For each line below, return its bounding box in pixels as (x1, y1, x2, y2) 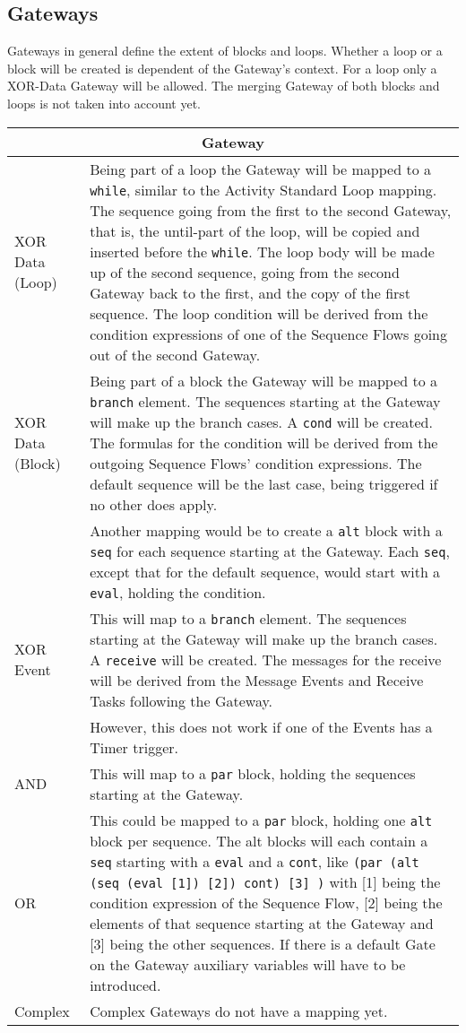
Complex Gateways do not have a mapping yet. (90, 1000, 388, 1021)
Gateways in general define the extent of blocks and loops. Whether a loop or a (7, 41, 443, 60)
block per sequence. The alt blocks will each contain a (90, 829, 428, 851)
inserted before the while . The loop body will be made (90, 240, 435, 262)
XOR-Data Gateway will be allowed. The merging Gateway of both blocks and (7, 76, 440, 95)
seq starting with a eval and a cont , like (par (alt (90, 850, 419, 872)
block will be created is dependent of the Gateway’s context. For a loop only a (7, 58, 437, 77)
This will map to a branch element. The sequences (90, 607, 407, 629)
